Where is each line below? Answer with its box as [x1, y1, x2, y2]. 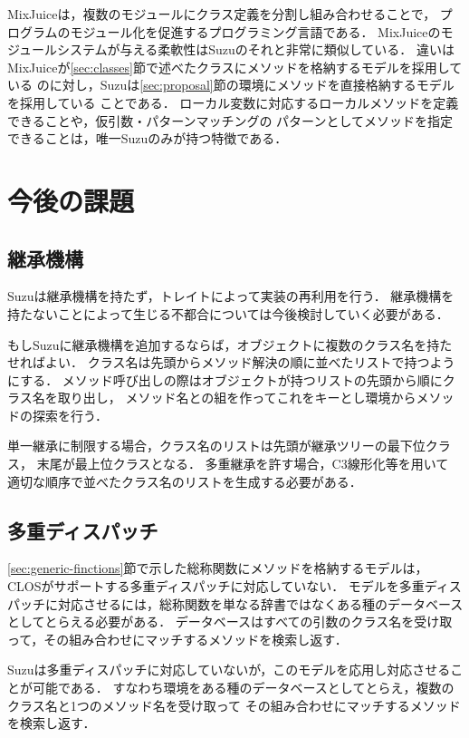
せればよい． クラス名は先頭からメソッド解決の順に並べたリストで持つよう [7, 353, 455, 372]
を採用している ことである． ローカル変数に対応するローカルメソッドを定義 [7, 92, 459, 112]
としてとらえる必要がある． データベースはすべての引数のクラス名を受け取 [7, 612, 453, 631]
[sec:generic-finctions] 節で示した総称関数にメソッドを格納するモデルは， [7, 558, 428, 578]
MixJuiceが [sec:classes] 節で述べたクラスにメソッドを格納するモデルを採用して [7, 57, 463, 76]
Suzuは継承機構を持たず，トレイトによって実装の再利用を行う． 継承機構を [7, 286, 455, 306]
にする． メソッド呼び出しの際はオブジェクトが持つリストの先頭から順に [7, 370, 443, 389]
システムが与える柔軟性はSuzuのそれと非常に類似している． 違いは [57, 40, 455, 59]
